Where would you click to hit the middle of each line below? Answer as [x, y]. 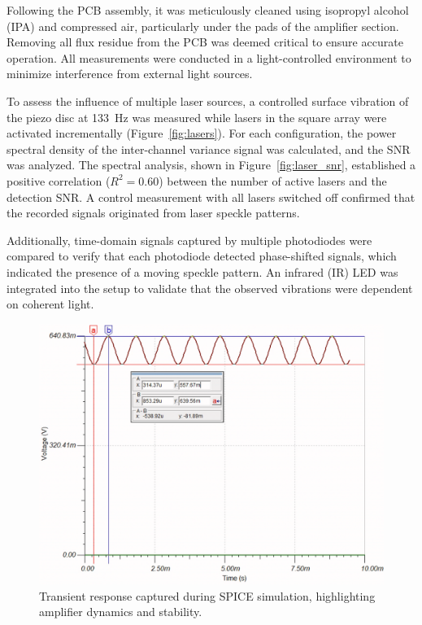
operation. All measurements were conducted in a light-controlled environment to [209, 57]
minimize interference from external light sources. [130, 74]
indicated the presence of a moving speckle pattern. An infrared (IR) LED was [202, 271]
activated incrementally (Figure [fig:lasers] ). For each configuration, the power [202, 133]
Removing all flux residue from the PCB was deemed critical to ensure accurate [205, 42]
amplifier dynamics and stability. [121, 612]
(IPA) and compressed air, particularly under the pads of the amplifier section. [203, 26]
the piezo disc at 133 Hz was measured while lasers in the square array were [197, 117]
